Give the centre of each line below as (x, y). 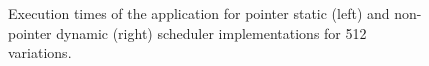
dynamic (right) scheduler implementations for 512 (211, 32)
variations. (40, 52)
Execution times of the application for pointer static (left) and (199, 13)
